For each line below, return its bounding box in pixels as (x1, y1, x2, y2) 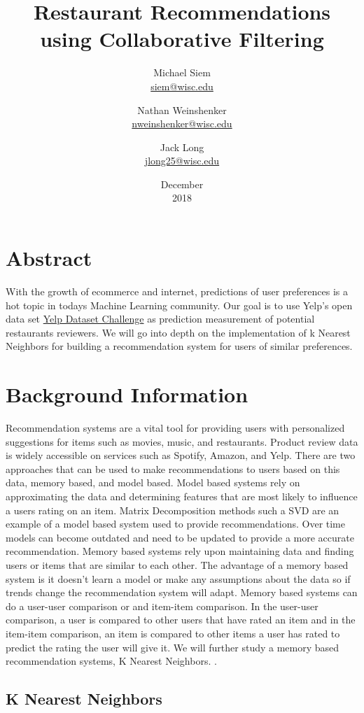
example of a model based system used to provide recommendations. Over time (6, 516, 346, 531)
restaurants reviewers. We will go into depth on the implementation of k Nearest (6, 325, 351, 339)
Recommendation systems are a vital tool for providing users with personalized (6, 421, 345, 435)
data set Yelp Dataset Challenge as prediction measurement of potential (6, 311, 315, 326)
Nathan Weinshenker (137, 102, 227, 117)
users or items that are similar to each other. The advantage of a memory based (6, 558, 349, 572)
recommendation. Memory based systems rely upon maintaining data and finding (6, 544, 354, 558)
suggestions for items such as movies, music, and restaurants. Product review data (6, 434, 358, 449)
